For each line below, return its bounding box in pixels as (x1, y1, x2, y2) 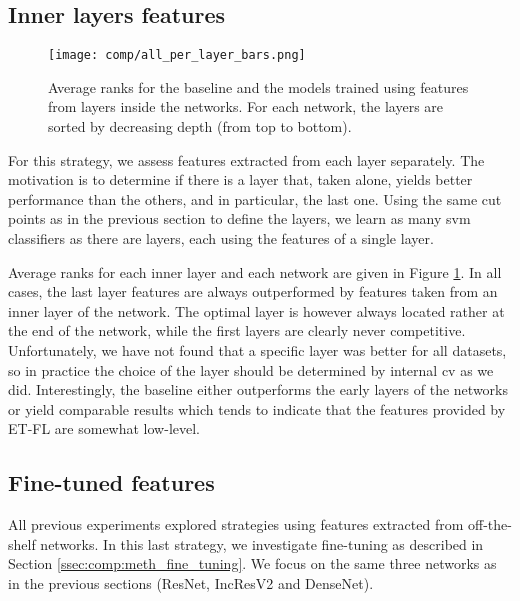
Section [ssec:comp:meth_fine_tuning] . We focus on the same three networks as (8, 553, 497, 574)
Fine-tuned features (8, 467, 215, 498)
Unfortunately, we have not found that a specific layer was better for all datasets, (8, 339, 507, 360)
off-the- (467, 514, 512, 535)
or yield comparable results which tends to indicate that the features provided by (8, 398, 506, 419)
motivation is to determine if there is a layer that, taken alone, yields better (8, 169, 473, 190)
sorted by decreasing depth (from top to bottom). (48, 116, 352, 137)
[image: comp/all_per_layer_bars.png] (48, 48, 306, 63)
